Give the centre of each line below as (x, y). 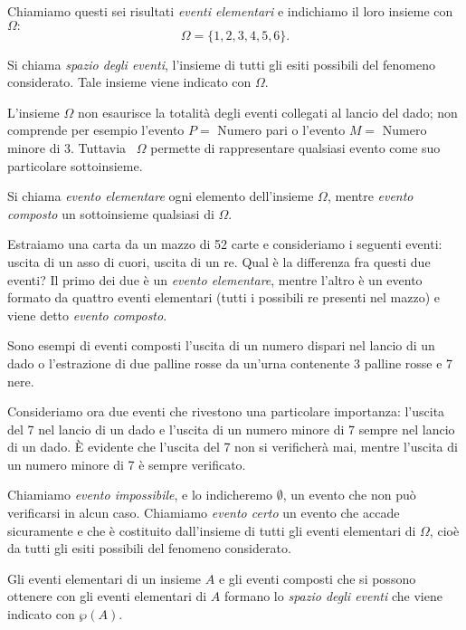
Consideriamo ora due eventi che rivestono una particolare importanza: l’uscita (226, 411)
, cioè (444, 530)
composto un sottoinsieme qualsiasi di (111, 213)
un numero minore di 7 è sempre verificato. (127, 464)
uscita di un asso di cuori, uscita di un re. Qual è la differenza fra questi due (219, 261)
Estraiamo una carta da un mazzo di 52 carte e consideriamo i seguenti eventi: (225, 244)
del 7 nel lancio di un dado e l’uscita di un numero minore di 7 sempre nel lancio (231, 429)
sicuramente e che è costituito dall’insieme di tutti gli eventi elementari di (212, 530)
